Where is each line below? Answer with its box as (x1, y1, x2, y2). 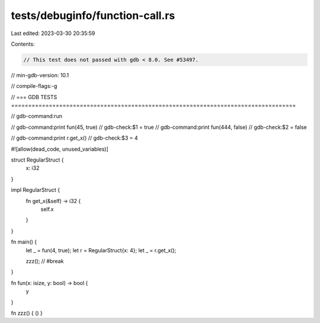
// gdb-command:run (11, 113, 62, 120)
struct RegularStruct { (11, 156, 64, 163)
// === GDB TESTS (11, 93, 57, 100)
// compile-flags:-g (11, 83, 57, 90)
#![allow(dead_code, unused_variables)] (11, 145, 109, 153)
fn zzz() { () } (11, 309, 43, 316)
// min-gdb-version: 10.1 (11, 71, 69, 78)
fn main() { (11, 238, 37, 246)
